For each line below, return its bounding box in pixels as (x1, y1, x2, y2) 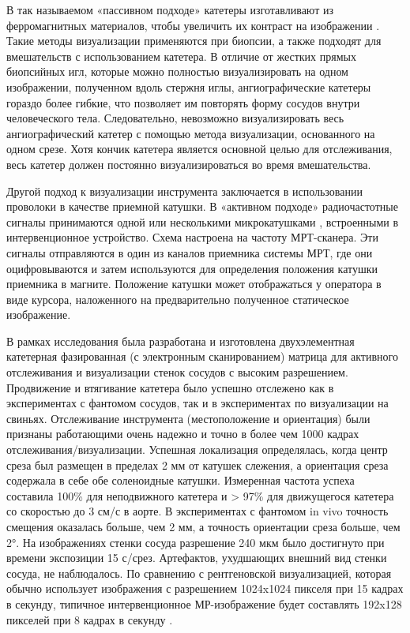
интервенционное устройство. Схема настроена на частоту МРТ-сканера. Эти (6, 229, 378, 245)
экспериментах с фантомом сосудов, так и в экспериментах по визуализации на (6, 395, 389, 411)
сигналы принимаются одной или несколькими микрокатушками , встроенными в (6, 213, 399, 230)
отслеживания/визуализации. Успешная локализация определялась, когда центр (6, 441, 388, 458)
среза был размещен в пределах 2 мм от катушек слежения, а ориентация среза (6, 456, 389, 473)
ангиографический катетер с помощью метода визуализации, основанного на (6, 125, 375, 141)
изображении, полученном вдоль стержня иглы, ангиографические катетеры (6, 78, 371, 95)
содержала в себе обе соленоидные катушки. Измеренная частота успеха (6, 472, 355, 489)
